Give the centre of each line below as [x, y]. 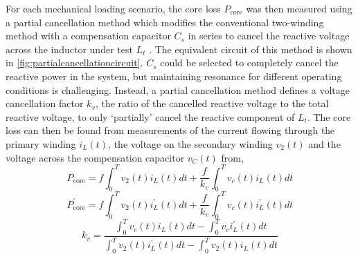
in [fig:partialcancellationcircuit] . [74, 63]
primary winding [41, 143]
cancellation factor [45, 103]
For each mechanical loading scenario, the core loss [113, 8]
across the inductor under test [69, 49]
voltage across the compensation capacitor [95, 157]
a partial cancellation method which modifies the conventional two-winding [165, 22]
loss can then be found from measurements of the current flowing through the [170, 130]
